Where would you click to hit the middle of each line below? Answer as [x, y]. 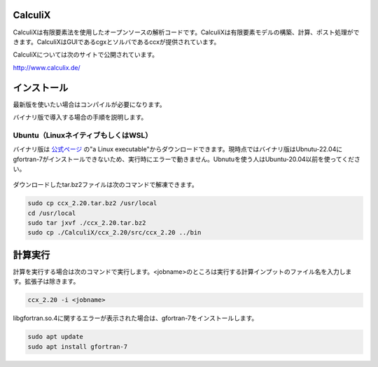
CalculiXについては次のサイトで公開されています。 [86, 55]
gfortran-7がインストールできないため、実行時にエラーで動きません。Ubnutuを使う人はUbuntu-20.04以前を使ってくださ [187, 159]
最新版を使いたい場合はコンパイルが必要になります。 [89, 104]
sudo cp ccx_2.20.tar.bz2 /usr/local [92, 203]
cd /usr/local [52, 213]
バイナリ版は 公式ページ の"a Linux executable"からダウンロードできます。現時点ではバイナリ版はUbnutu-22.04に [178, 149]
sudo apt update [56, 337]
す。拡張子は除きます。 [46, 282]
